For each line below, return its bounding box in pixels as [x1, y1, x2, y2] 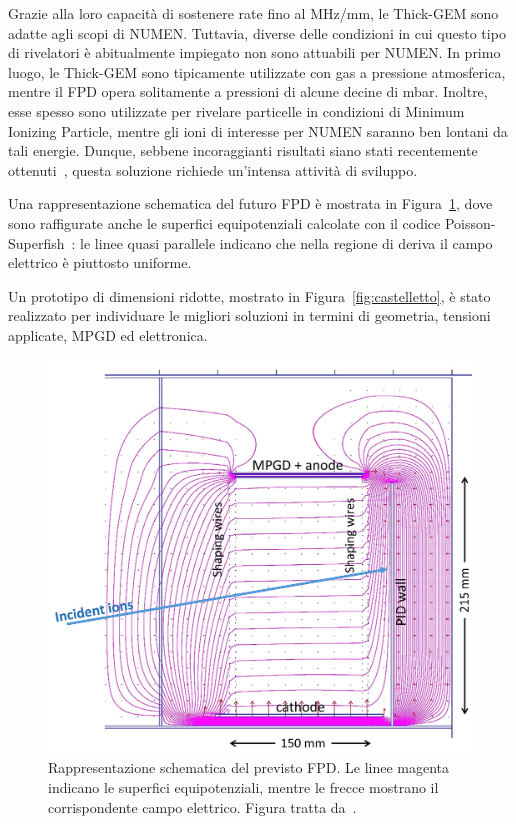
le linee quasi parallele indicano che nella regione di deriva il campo [80, 232, 493, 253]
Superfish [8, 232, 65, 253]
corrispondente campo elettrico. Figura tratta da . [48, 796, 357, 817]
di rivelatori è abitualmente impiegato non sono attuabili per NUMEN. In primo [8, 42, 501, 63]
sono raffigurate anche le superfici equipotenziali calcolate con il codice [8, 212, 441, 233]
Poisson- [444, 212, 496, 233]
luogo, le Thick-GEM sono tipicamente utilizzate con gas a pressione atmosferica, [8, 61, 506, 82]
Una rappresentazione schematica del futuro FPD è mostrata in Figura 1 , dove [8, 193, 493, 214]
